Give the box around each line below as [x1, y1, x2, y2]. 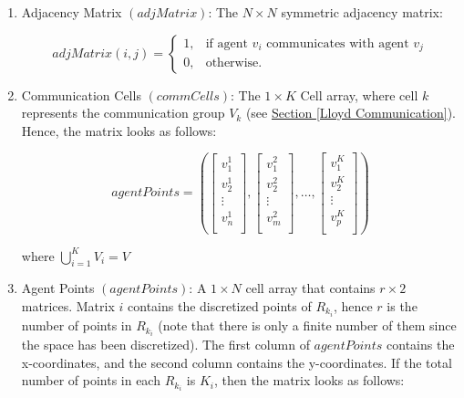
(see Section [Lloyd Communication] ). [245, 103, 457, 122]
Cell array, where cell [300, 85, 418, 104]
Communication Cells [21, 85, 141, 104]
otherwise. [205, 57, 263, 70]
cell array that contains [245, 278, 376, 298]
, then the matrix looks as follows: [213, 371, 405, 390]
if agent [205, 37, 248, 50]
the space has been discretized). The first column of [21, 335, 310, 354]
